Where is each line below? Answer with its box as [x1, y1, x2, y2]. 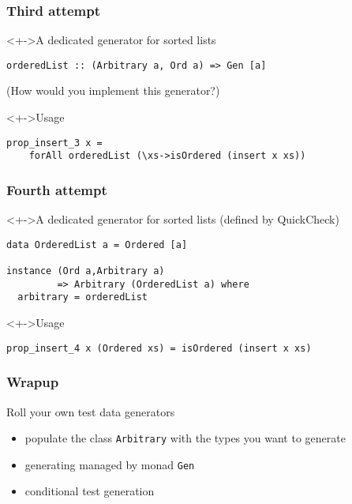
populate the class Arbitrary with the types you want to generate [24, 430, 346, 446]
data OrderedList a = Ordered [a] [6, 239, 188, 250]
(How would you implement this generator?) [6, 82, 220, 99]
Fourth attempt [6, 179, 107, 199]
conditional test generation [24, 483, 155, 499]
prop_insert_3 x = [6, 137, 103, 149]
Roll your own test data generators [6, 403, 175, 419]
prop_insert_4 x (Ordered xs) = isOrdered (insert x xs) [6, 342, 312, 354]
